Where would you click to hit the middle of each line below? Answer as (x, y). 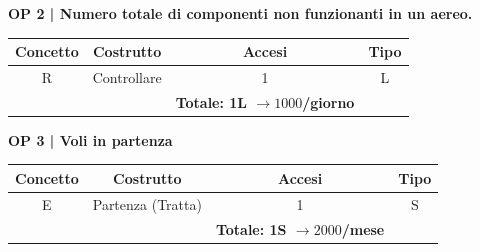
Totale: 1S (251, 228)
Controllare (127, 76)
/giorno (328, 101)
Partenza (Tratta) (147, 203)
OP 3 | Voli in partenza (90, 139)
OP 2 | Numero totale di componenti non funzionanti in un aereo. (240, 13)
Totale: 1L (211, 101)
